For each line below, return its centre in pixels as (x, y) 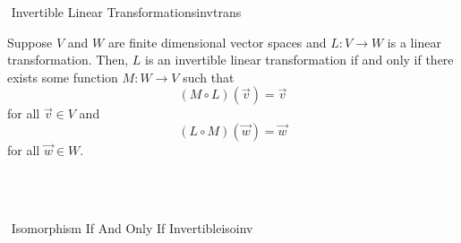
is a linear (414, 42)
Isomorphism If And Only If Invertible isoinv (132, 227)
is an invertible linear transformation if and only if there (299, 60)
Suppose (30, 42)
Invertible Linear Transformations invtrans (126, 12)
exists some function (63, 77)
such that (209, 77)
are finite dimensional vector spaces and (217, 42)
